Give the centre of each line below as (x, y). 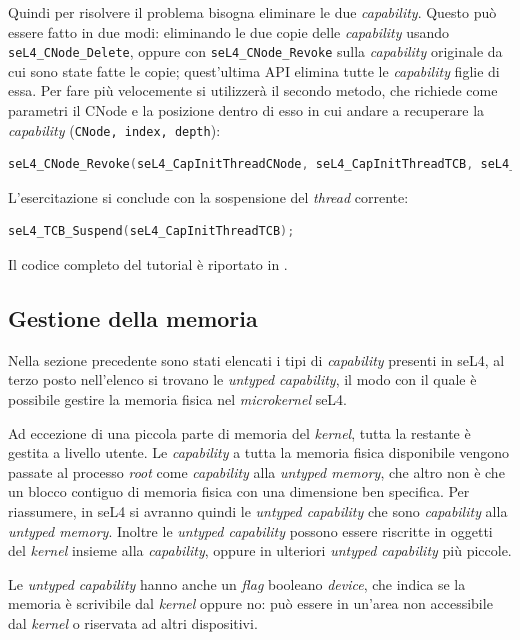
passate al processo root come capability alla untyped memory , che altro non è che (256, 471)
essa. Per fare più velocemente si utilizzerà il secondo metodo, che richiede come (253, 90)
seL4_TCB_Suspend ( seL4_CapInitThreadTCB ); (151, 231)
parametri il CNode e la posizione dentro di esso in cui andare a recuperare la (246, 110)
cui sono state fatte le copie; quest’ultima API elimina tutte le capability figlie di (254, 70)
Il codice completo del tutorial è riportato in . (148, 264)
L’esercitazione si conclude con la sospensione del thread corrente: (208, 196)
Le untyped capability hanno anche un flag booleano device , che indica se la (237, 583)
